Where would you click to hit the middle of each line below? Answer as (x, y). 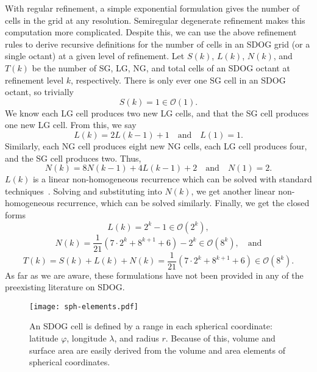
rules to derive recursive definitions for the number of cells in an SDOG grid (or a (158, 44)
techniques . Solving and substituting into (84, 191)
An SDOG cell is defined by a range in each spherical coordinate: (151, 326)
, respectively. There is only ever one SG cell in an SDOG (178, 80)
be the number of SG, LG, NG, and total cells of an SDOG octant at (161, 67)
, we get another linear (233, 191)
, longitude (87, 338)
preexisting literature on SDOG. (65, 287)
